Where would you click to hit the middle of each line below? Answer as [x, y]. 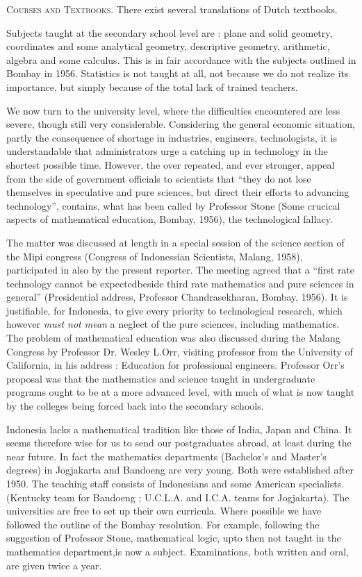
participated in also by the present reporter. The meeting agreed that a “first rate [181, 270]
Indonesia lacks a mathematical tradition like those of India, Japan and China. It [179, 429]
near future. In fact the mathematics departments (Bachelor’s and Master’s [166, 456]
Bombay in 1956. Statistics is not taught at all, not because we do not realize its [178, 73]
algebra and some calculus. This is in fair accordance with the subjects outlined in [181, 59]
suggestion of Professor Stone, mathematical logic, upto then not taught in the [174, 538]
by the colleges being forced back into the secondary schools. [135, 406]
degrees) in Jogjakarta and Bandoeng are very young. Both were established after [180, 470]
